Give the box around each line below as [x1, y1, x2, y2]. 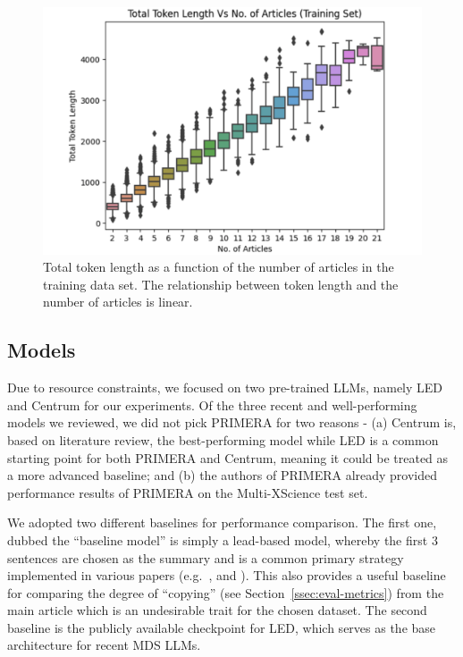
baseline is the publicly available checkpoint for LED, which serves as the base [7, 618, 436, 636]
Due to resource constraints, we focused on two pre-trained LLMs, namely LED [7, 378, 443, 397]
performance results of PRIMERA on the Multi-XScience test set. [7, 483, 368, 501]
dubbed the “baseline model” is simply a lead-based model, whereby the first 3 [7, 530, 438, 549]
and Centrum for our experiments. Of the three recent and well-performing [7, 395, 417, 414]
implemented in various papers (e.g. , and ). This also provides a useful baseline [7, 566, 446, 585]
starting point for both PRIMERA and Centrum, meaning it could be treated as [7, 448, 449, 467]
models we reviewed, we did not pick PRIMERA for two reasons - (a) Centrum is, [7, 413, 457, 432]
